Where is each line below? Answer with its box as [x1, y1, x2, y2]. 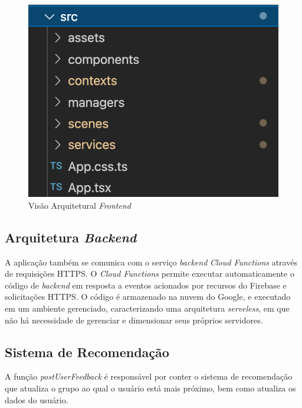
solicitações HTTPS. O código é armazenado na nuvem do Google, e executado [5, 290, 291, 303]
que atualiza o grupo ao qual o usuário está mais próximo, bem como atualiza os [5, 381, 296, 394]
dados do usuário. [5, 393, 68, 406]
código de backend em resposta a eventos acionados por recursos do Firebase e [5, 279, 287, 291]
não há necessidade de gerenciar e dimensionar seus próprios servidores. [5, 313, 263, 326]
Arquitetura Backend [5, 228, 137, 246]
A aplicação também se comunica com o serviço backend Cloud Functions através [5, 255, 297, 268]
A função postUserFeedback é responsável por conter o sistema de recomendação [5, 370, 293, 383]
